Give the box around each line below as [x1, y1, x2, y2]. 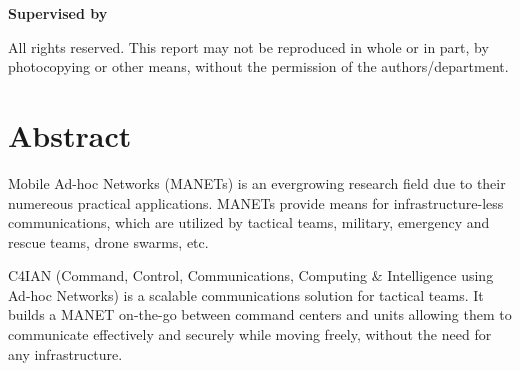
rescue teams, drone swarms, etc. [8, 231, 209, 252]
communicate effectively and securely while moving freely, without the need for [8, 324, 492, 345]
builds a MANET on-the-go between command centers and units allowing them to [8, 304, 512, 325]
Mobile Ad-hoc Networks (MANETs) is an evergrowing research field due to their [8, 172, 506, 193]
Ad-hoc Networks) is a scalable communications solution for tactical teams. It [8, 284, 484, 305]
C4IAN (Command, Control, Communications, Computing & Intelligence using [8, 265, 494, 286]
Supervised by [8, 3, 108, 23]
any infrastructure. [8, 343, 123, 364]
